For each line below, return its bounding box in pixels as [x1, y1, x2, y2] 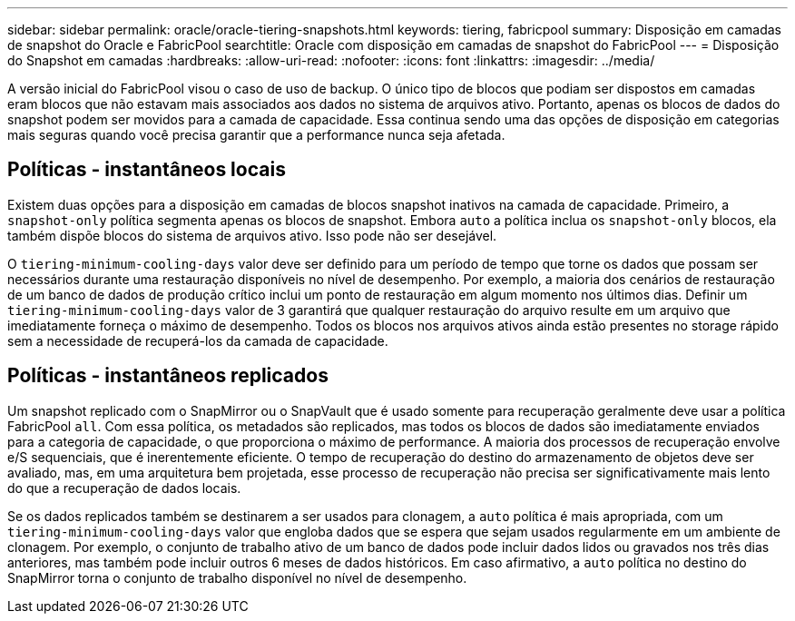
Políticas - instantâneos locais [7, 158, 286, 182]
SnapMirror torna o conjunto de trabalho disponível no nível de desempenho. [7, 569, 467, 586]
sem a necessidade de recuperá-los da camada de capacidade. [7, 332, 388, 349]
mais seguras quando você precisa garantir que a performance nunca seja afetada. [7, 127, 505, 143]
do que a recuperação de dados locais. [7, 479, 241, 496]
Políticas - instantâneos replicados [7, 364, 329, 388]
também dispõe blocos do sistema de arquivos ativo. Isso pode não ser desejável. [7, 227, 497, 243]
